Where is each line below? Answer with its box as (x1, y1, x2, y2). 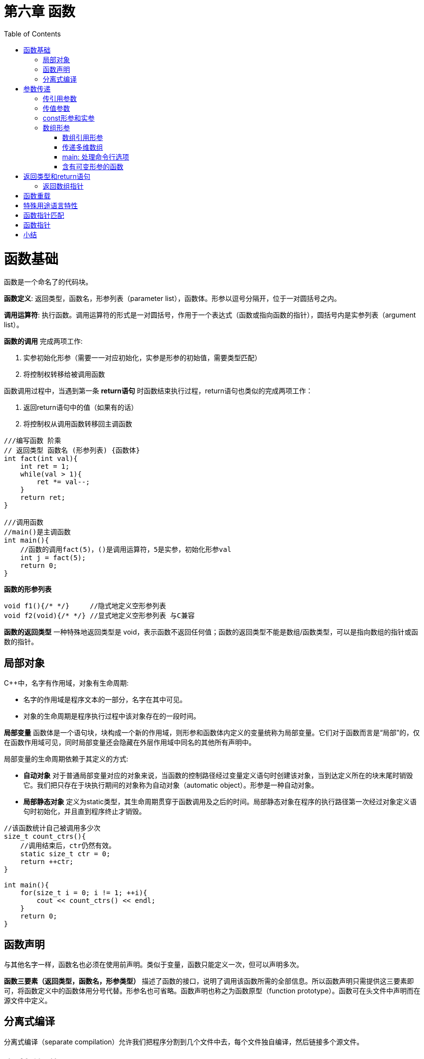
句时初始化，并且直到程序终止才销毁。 (23, 807, 146, 816)
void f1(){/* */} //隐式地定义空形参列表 (4, 602, 166, 610)
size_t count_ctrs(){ (4, 832, 86, 841)
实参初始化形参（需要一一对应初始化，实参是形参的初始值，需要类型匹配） (23, 353, 261, 362)
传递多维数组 (62, 142, 103, 151)
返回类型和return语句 (23, 172, 90, 180)
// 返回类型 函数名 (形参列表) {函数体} (4, 446, 140, 455)
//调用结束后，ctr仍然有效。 (20, 842, 116, 850)
